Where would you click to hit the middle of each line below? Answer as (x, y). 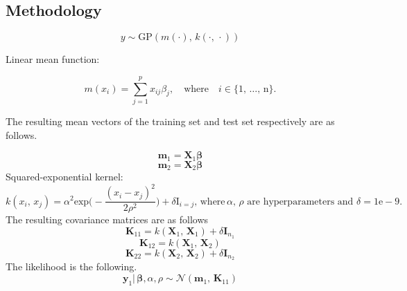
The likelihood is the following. (71, 266)
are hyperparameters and (300, 201)
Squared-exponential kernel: (64, 177)
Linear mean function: (53, 59)
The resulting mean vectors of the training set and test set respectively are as (170, 121)
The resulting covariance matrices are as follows (107, 219)
